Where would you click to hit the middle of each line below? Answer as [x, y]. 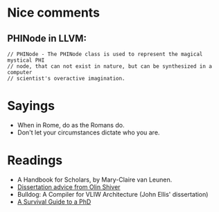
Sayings [31, 106]
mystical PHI [26, 60]
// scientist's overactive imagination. [67, 78]
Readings [35, 160]
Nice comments [54, 13]
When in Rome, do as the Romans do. [71, 125]
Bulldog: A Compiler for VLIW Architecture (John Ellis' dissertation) [113, 194]
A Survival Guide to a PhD [54, 202]
